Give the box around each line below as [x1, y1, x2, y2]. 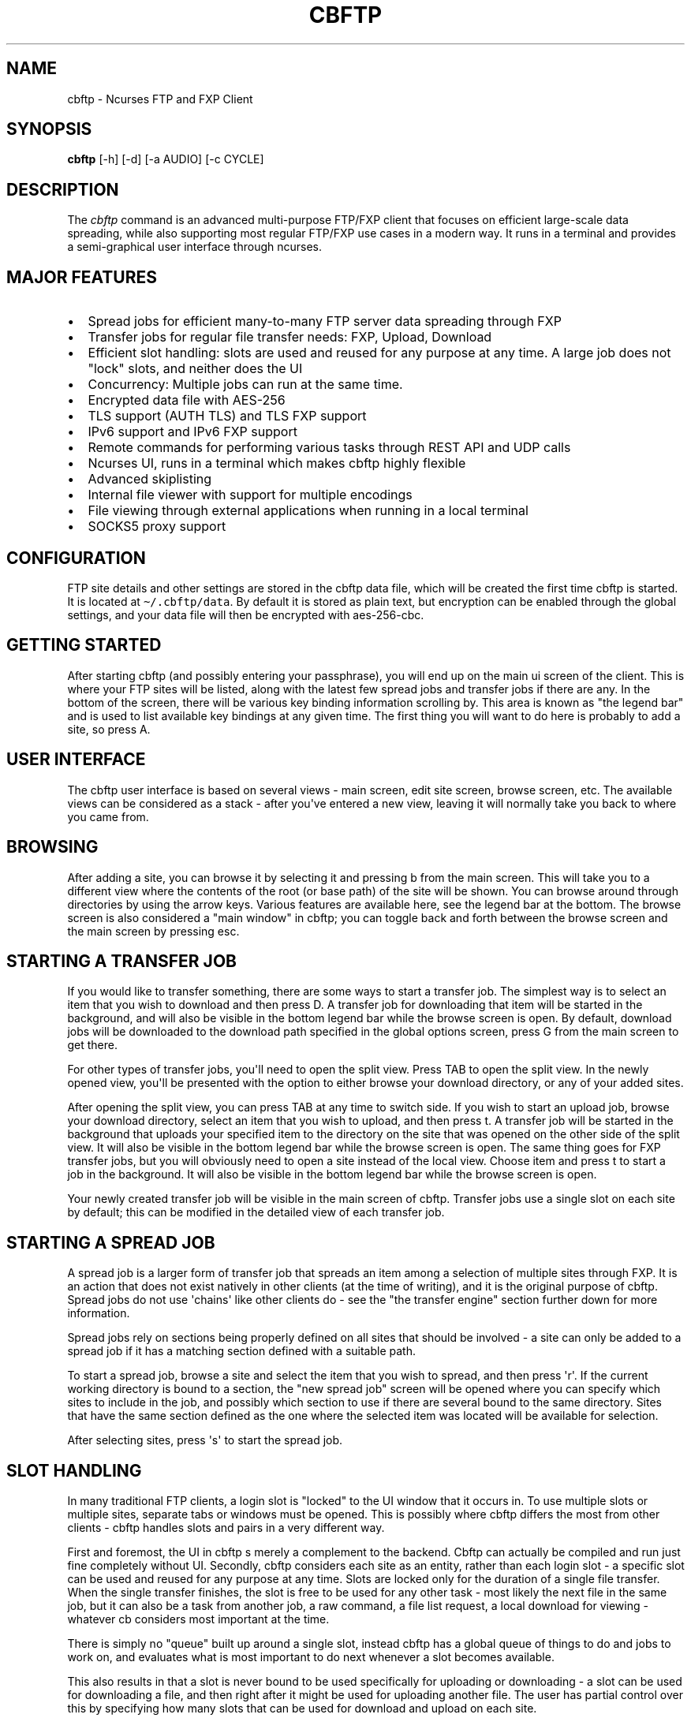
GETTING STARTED [6, 635, 162, 655]
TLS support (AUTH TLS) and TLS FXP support [88, 408, 367, 424]
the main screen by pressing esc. [67, 924, 240, 938]
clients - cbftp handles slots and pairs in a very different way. [67, 1521, 385, 1535]
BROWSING [6, 837, 99, 857]
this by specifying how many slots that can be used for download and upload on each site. [67, 1701, 537, 1716]
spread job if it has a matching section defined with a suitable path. [67, 1344, 416, 1358]
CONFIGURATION [6, 547, 146, 568]
